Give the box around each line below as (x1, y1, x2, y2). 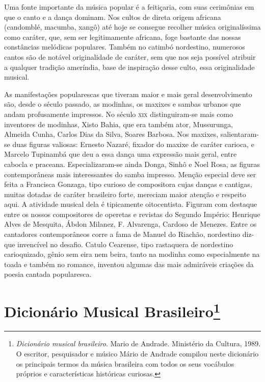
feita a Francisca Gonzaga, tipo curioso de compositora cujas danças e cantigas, (4, 179, 252, 189)
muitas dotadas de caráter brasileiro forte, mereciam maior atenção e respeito (4, 188, 246, 199)
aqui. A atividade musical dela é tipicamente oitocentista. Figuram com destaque (4, 199, 257, 209)
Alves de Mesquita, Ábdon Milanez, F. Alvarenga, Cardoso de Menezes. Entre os (4, 219, 257, 229)
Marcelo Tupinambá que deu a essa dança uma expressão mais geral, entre (4, 149, 237, 159)
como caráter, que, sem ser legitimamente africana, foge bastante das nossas (4, 31, 241, 42)
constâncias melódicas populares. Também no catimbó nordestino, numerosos (4, 41, 245, 52)
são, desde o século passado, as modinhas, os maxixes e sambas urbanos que (4, 99, 241, 109)
